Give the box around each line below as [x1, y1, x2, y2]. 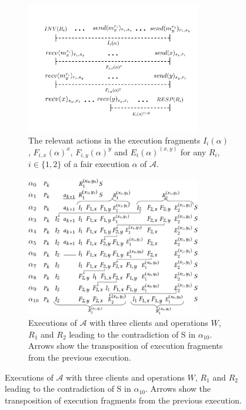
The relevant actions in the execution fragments [28, 134, 201, 146]
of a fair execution [64, 158, 129, 170]
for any [180, 145, 207, 158]
